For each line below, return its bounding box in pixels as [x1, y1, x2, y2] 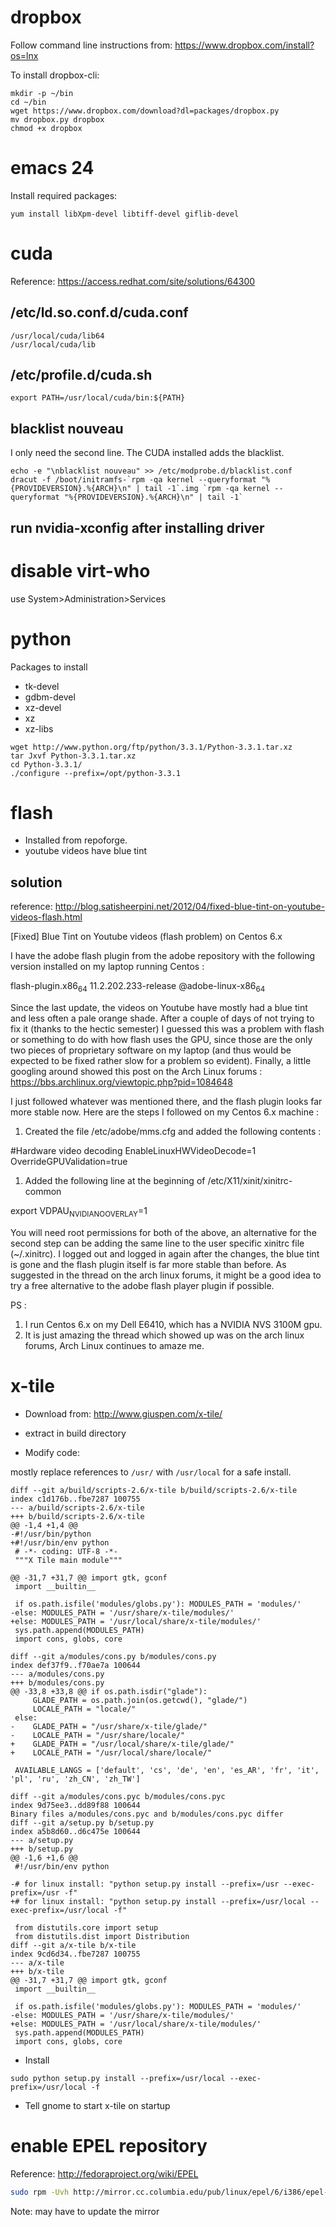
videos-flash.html [10, 911, 83, 923]
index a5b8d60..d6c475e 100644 [10, 1826, 141, 1836]
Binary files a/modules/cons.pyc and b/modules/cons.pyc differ [10, 1809, 284, 1819]
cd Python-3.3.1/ [10, 759, 83, 770]
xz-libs [24, 722, 54, 735]
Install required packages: [10, 189, 118, 201]
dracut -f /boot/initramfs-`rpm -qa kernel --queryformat [10, 475, 257, 485]
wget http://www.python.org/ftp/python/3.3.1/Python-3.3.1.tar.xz [10, 742, 293, 752]
